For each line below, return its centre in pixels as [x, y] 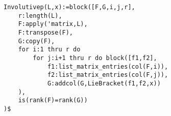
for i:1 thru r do [49, 50]
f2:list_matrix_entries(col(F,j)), [108, 75]
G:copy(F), [36, 41]
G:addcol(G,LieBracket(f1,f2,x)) [104, 83]
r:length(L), [40, 16]
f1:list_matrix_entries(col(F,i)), [108, 66]
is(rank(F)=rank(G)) [53, 100]
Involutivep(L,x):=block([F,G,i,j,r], [69, 7]
